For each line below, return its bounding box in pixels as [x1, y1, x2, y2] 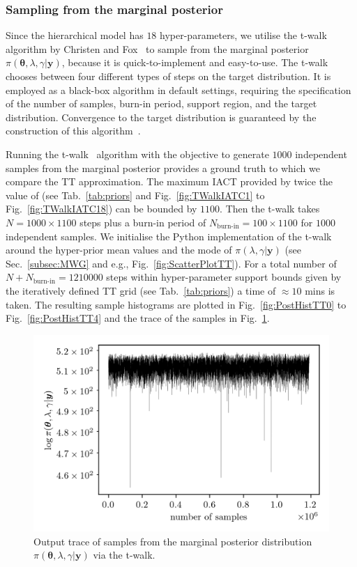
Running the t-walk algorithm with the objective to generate [6, 146, 269, 161]
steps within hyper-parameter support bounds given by [106, 270, 342, 284]
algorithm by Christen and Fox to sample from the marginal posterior [6, 41, 309, 56]
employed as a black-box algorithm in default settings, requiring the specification [6, 82, 351, 97]
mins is [305, 283, 335, 297]
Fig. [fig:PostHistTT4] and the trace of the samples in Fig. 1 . [6, 311, 270, 325]
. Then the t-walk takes [220, 201, 320, 216]
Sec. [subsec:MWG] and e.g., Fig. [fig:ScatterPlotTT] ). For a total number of [6, 256, 337, 270]
